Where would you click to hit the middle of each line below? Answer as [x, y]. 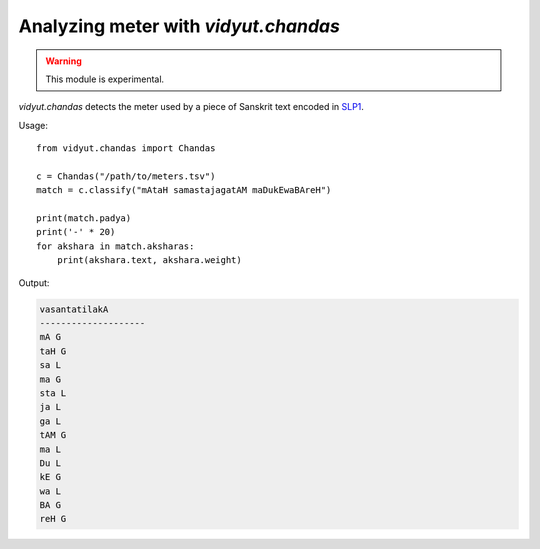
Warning [63, 61]
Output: [34, 282]
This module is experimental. [105, 79]
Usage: [33, 125]
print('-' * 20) [76, 232]
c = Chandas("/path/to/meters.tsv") [126, 176]
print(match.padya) [84, 218]
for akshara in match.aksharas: [115, 246]
